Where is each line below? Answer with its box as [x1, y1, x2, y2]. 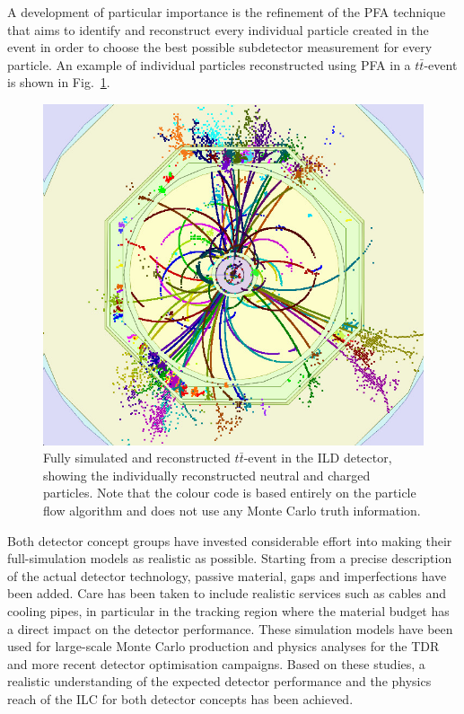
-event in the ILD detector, [243, 448, 392, 467]
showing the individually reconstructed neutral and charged [43, 465, 371, 484]
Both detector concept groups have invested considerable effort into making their [7, 531, 452, 550]
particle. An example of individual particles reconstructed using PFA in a [7, 55, 411, 74]
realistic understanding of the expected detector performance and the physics [7, 672, 432, 691]
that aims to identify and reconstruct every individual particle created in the [7, 20, 429, 39]
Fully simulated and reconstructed [43, 448, 231, 467]
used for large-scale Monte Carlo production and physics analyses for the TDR [7, 637, 440, 656]
